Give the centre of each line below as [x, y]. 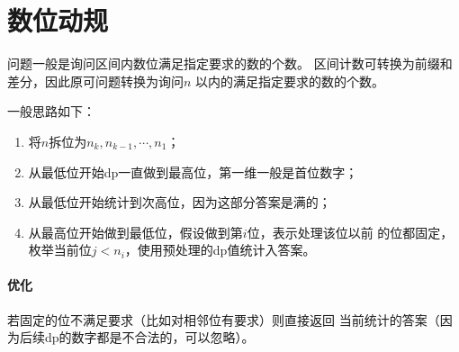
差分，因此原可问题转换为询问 [95, 81]
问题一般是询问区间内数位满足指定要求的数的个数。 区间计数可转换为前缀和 [230, 63]
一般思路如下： [51, 111]
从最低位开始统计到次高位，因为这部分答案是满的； [180, 202]
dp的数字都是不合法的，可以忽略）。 [149, 337]
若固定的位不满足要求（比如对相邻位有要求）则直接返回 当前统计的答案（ [224, 319]
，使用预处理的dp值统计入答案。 [220, 250]
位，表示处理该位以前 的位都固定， [350, 232]
